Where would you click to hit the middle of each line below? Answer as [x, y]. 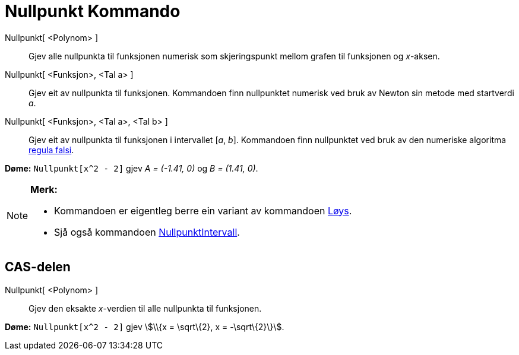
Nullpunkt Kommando [93, 11]
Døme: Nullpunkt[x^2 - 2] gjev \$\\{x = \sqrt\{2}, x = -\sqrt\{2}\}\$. [145, 327]
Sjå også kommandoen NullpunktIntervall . [147, 232]
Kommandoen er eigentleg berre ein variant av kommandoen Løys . [203, 210]
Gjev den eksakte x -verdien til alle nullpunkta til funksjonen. [145, 308]
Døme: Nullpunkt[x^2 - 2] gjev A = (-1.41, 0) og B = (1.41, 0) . [132, 168]
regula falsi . [51, 150]
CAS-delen [38, 267]
